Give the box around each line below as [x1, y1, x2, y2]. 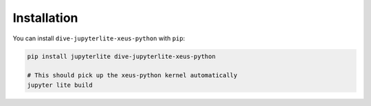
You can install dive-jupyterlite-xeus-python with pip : [12, 34, 185, 42]
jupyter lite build [27, 81, 93, 89]
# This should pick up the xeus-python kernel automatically [27, 72, 238, 79]
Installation [12, 10, 78, 25]
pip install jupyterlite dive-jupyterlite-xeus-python [27, 52, 216, 60]
